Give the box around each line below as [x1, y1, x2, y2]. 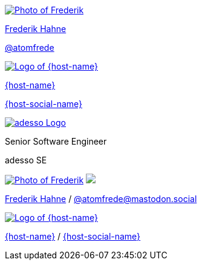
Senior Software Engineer [5, 136, 107, 146]
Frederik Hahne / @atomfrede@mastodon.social [5, 194, 197, 204]
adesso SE [5, 155, 47, 165]
